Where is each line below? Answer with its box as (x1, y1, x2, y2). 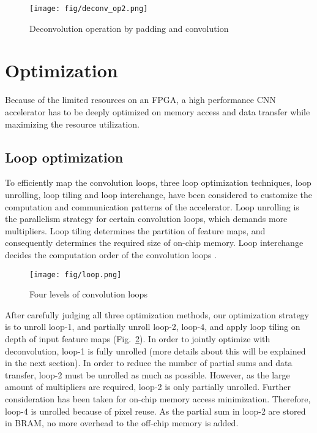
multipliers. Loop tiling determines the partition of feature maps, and (5, 224, 266, 237)
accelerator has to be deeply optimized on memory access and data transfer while (5, 105, 310, 118)
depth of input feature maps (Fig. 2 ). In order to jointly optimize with (5, 332, 270, 345)
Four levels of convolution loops (29, 288, 147, 301)
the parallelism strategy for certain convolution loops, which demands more (5, 212, 288, 225)
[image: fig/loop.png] (29, 270, 122, 279)
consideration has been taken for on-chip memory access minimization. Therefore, (5, 392, 311, 405)
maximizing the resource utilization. (5, 117, 140, 130)
